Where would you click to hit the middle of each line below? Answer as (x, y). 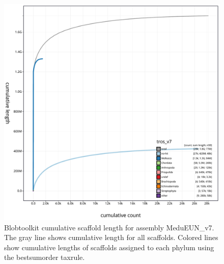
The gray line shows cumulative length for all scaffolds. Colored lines (111, 237)
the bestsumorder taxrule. (45, 257)
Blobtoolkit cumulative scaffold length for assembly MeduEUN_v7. (109, 227)
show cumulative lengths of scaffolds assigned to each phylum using (109, 247)
